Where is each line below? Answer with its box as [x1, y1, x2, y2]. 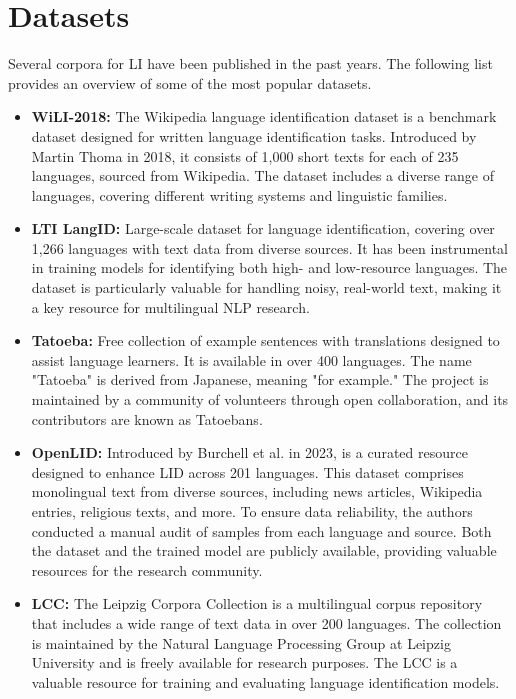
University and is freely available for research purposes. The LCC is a [31, 652, 458, 673]
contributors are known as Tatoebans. [31, 408, 263, 429]
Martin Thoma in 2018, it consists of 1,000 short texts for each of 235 [31, 145, 459, 166]
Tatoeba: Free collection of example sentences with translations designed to [31, 330, 500, 351]
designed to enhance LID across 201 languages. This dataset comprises [31, 461, 464, 482]
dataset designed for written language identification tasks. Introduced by [31, 125, 477, 146]
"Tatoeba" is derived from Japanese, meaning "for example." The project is [31, 369, 489, 390]
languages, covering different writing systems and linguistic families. [31, 184, 448, 205]
